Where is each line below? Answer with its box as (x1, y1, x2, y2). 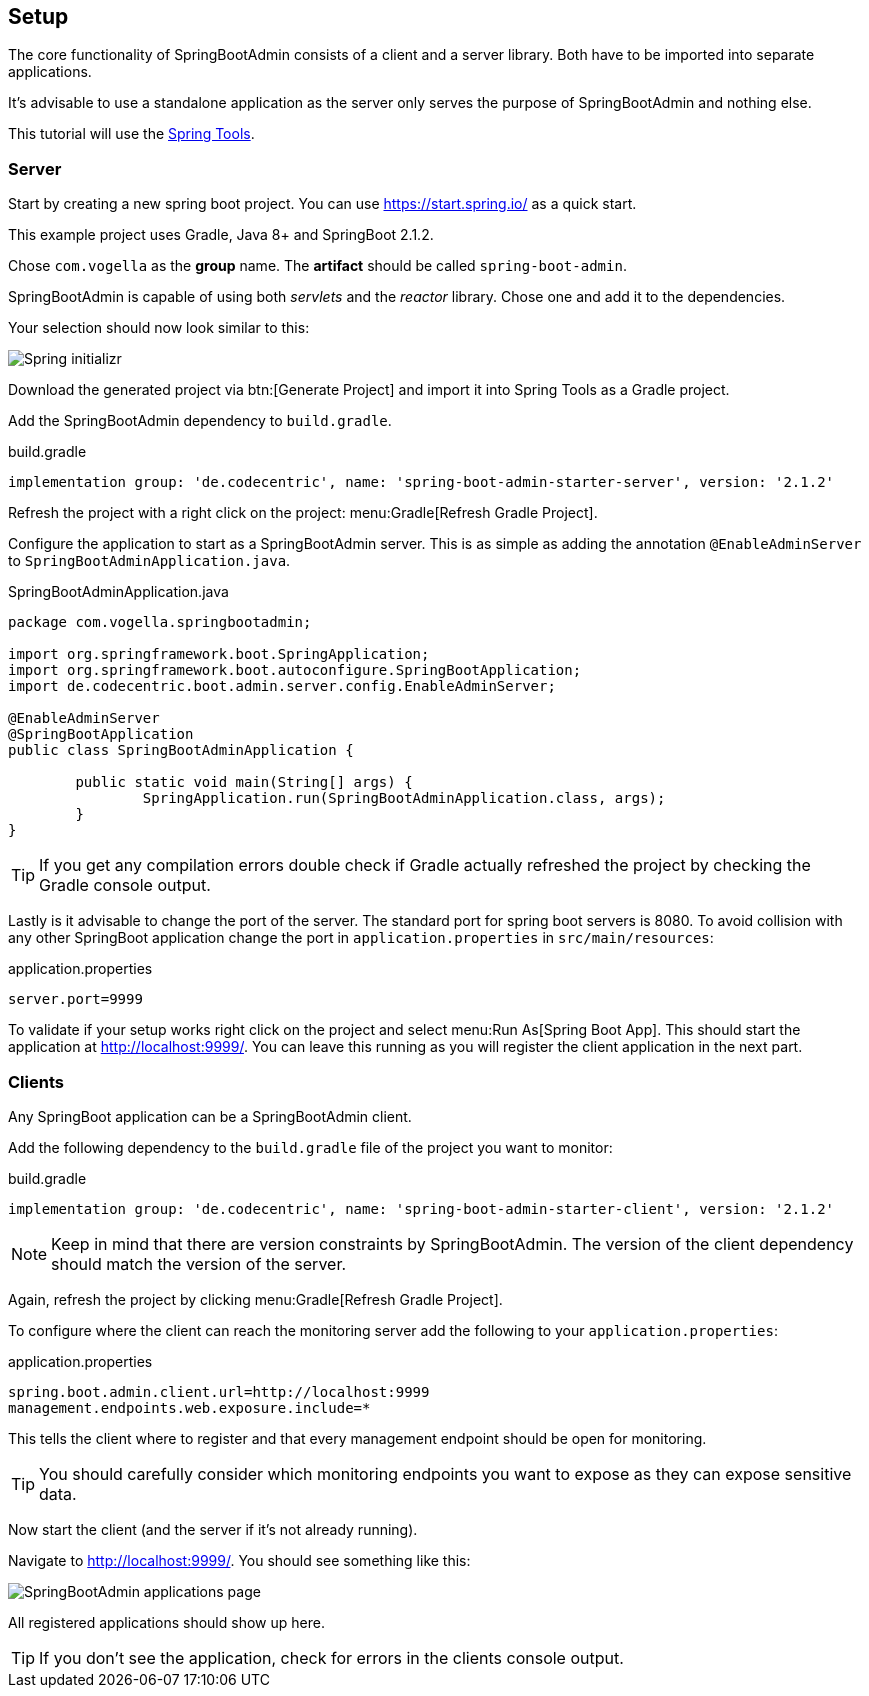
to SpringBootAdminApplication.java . (8, 552, 291, 570)
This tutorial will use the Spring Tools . (8, 125, 255, 143)
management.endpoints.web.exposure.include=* (8, 1399, 371, 1416)
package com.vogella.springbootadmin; (8, 614, 312, 631)
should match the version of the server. (51, 1253, 347, 1274)
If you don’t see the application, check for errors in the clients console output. (39, 1647, 624, 1668)
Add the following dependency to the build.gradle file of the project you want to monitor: (8, 1138, 613, 1156)
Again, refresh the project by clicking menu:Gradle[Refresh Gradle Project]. (8, 1290, 503, 1308)
